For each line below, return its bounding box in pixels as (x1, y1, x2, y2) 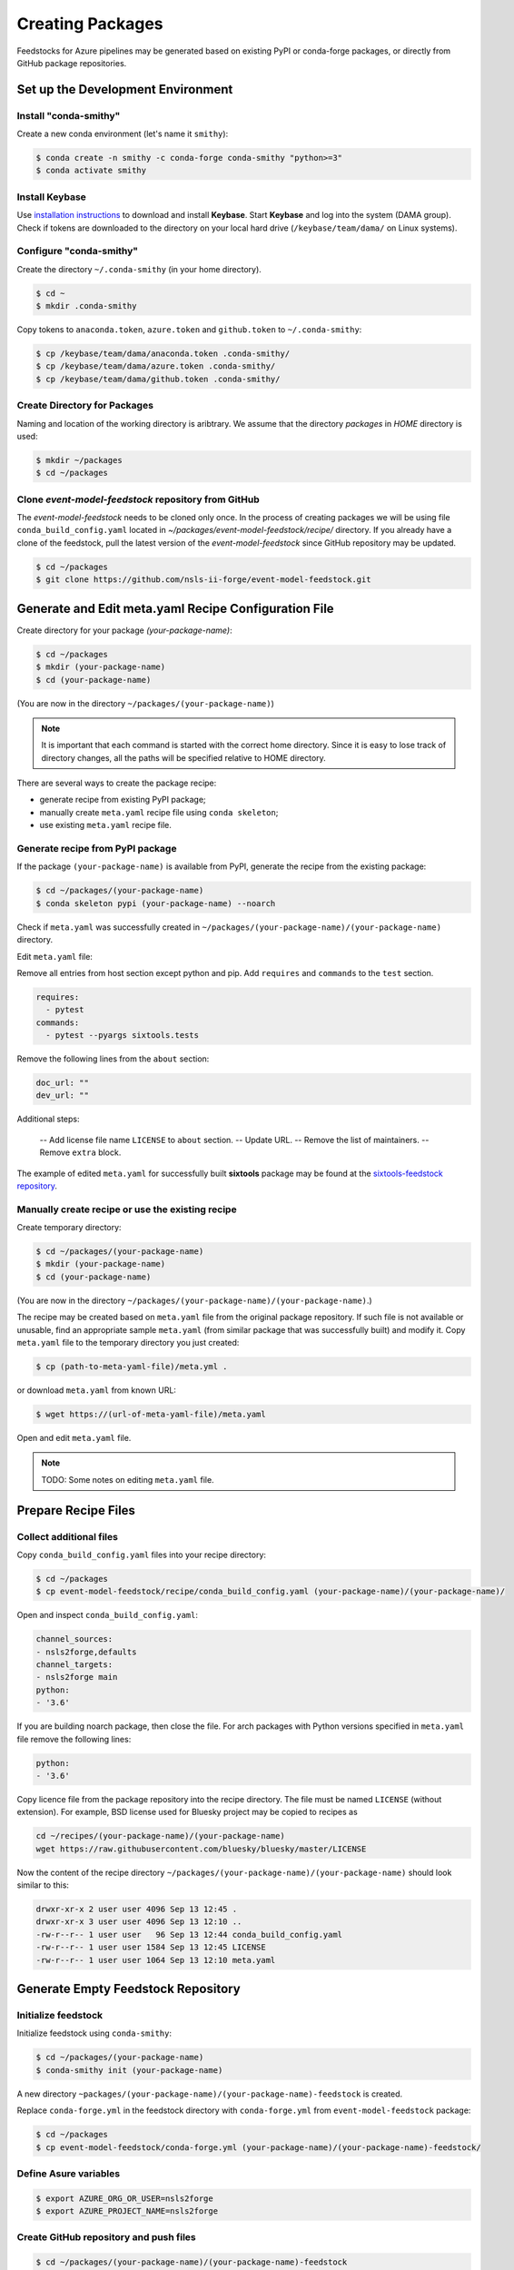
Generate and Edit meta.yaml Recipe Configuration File (16, 600, 335, 617)
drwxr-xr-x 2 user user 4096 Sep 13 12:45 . (35, 1904, 238, 1915)
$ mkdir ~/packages (35, 455, 123, 465)
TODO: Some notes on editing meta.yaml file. (41, 1474, 214, 1485)
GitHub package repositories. (16, 57, 127, 68)
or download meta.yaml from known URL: (16, 1385, 177, 1396)
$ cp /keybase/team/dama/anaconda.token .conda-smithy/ (35, 349, 291, 359)
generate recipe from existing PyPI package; (39, 794, 206, 805)
